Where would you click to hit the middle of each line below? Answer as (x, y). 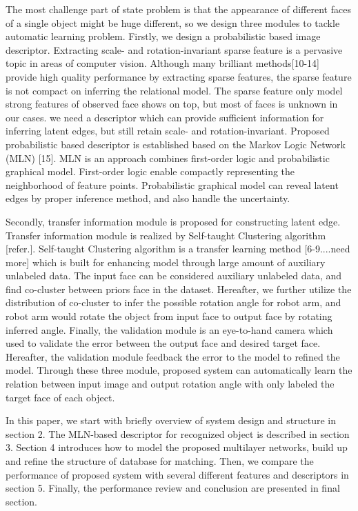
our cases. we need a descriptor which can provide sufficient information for (165, 117)
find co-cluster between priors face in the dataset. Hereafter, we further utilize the (179, 289)
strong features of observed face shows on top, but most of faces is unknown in (172, 104)
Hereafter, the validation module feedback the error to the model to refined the (173, 356)
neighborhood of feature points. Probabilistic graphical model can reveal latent (172, 184)
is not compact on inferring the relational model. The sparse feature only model (174, 90)
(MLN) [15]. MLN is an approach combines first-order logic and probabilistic (168, 158)
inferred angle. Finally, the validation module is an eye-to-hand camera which (169, 329)
